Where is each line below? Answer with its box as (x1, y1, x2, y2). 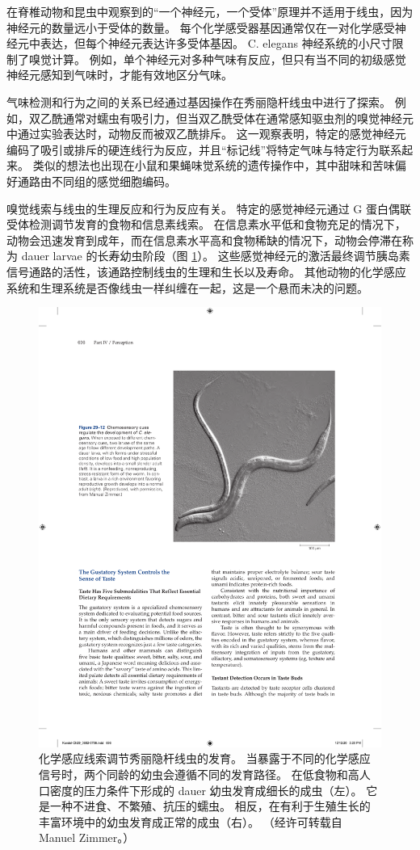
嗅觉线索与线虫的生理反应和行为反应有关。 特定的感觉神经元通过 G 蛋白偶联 (6, 200, 411, 217)
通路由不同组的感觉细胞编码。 (17, 172, 176, 189)
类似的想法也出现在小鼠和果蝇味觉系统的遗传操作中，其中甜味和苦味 (32, 157, 395, 174)
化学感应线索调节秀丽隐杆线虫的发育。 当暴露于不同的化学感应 (39, 750, 371, 767)
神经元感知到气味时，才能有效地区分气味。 (6, 66, 233, 83)
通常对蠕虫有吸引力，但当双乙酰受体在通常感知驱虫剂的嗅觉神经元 (62, 109, 414, 126)
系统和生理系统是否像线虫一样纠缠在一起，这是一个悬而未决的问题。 (6, 279, 368, 296)
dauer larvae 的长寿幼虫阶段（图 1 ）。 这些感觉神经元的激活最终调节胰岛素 (21, 247, 410, 264)
